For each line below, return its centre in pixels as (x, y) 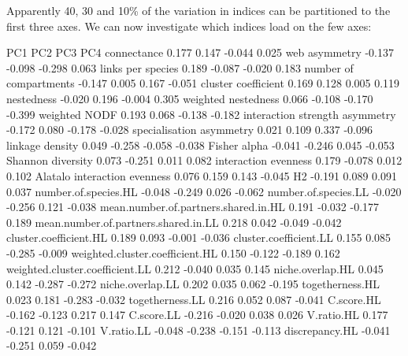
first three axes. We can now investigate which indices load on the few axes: (189, 26)
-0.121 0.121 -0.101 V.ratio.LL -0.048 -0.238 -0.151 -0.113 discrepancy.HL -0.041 (198, 330)
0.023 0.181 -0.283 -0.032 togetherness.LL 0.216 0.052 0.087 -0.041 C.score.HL (194, 299)
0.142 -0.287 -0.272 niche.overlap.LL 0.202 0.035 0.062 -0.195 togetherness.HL (193, 284)
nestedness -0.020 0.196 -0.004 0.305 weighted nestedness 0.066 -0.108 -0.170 (190, 98)
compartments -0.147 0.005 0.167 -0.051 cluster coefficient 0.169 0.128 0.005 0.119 (203, 83)
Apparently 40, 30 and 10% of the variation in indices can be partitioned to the (198, 10)
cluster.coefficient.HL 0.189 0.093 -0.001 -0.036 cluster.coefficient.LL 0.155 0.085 (199, 237)
